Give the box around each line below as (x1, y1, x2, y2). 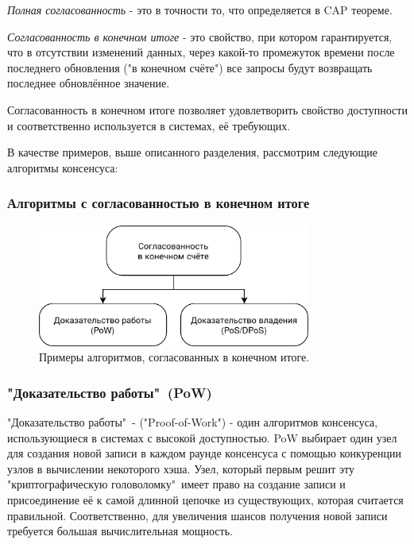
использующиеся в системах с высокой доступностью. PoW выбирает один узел (7, 429, 397, 446)
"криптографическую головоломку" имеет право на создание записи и (7, 476, 346, 492)
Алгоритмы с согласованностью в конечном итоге (7, 193, 310, 213)
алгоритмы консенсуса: (7, 159, 118, 176)
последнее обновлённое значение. (7, 75, 170, 91)
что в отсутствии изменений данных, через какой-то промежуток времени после (7, 44, 395, 60)
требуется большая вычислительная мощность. (7, 523, 233, 539)
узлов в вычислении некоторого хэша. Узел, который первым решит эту (7, 460, 354, 476)
